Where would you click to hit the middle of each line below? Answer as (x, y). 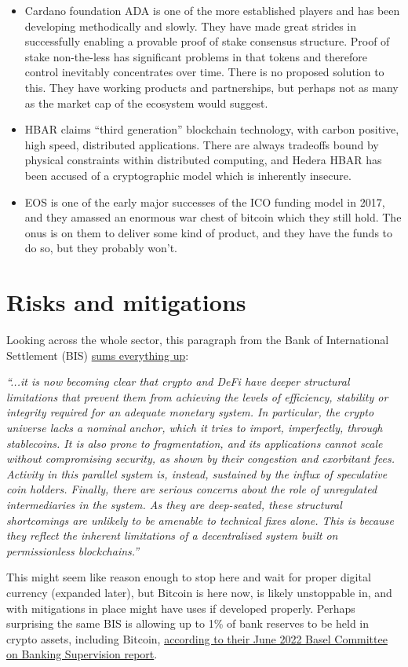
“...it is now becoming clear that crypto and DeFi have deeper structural (178, 381)
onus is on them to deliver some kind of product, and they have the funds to (209, 232)
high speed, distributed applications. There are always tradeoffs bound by (202, 144)
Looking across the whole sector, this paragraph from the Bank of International (198, 340)
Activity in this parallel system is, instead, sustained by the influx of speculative (197, 473)
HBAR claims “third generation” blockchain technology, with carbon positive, (212, 129)
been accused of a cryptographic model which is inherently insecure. (188, 175)
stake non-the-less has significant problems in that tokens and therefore (196, 56)
